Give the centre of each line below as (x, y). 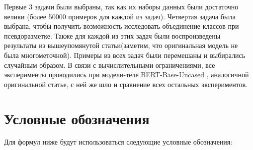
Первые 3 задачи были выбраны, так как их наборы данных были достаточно (121, 6)
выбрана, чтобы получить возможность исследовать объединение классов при (122, 26)
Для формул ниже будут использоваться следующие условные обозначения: (118, 142)
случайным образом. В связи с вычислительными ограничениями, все (110, 65)
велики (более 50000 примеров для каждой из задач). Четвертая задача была (120, 16)
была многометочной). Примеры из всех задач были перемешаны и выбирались (125, 55)
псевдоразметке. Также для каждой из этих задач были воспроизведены (112, 35)
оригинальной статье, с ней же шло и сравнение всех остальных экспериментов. (126, 84)
